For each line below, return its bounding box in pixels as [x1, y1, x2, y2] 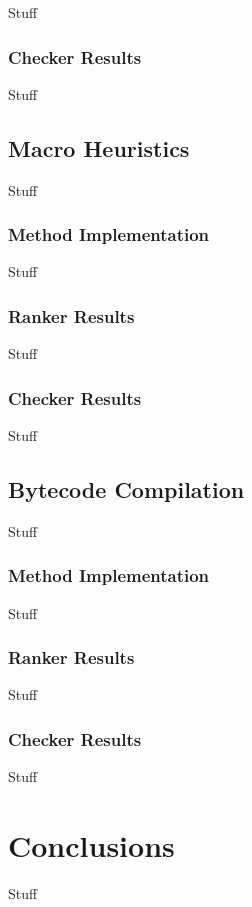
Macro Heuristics [8, 132, 190, 163]
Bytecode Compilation [8, 474, 245, 505]
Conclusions [8, 825, 175, 866]
